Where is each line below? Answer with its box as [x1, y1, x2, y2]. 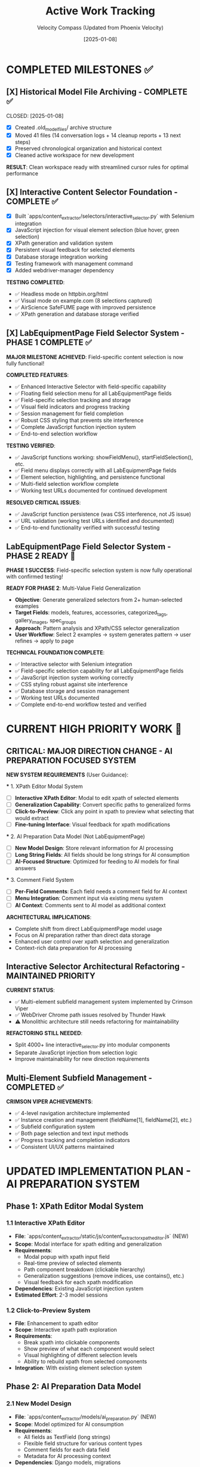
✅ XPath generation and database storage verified [14, 310, 139, 318]
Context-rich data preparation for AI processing [14, 944, 133, 951]
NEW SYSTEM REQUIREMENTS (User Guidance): [6, 771, 128, 778]
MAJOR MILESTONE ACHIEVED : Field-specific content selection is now [6, 353, 184, 360]
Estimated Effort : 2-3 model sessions [14, 1291, 108, 1298]
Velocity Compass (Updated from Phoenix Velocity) [36, 24, 164, 31]
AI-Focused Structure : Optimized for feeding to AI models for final [14, 858, 179, 865]
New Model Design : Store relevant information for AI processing [14, 845, 174, 852]
